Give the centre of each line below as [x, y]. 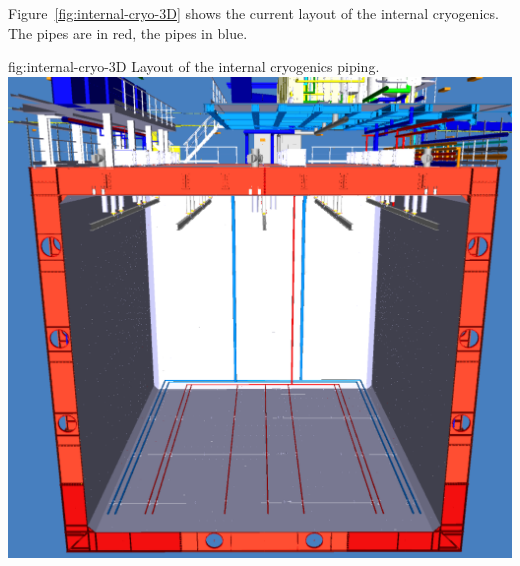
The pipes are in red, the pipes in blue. [128, 32]
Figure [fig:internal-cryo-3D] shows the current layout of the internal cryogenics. [253, 13]
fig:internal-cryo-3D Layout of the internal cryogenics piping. [194, 66]
